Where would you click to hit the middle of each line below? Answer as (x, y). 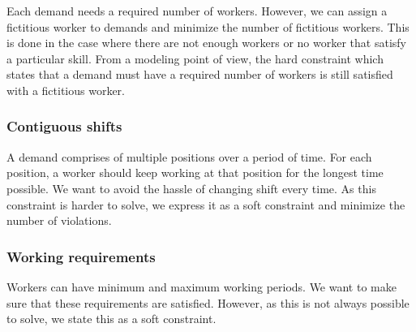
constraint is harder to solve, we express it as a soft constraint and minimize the (206, 204)
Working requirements (81, 256)
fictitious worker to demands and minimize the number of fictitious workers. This (208, 26)
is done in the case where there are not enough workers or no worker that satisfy (206, 43)
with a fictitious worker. (66, 90)
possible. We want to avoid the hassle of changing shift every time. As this (191, 188)
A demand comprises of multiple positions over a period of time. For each (189, 156)
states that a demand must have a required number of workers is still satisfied (200, 74)
